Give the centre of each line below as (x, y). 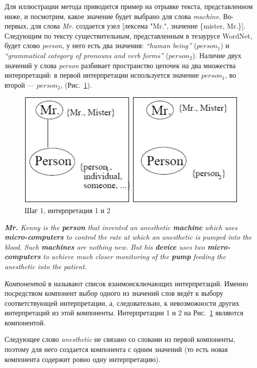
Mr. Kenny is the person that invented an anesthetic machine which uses (121, 227)
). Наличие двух (217, 55)
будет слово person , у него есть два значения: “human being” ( (101, 45)
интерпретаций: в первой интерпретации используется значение (102, 75)
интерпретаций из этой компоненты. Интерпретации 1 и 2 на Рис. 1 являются (124, 313)
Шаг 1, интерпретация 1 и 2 (68, 210)
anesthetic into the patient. (46, 266)
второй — (20, 84)
